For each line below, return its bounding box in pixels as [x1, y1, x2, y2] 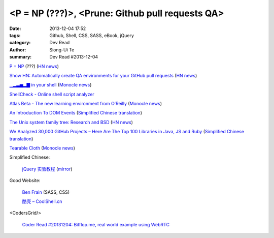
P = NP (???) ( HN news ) [9, 63, 59, 69]
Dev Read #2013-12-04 [49, 54, 98, 60]
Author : [9, 46, 26, 53]
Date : [9, 25, 21, 32]
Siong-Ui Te [49, 46, 75, 53]
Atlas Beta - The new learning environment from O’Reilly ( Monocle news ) [9, 101, 162, 107]
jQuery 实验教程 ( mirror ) [22, 166, 73, 172]
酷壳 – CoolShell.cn [22, 198, 62, 204]
